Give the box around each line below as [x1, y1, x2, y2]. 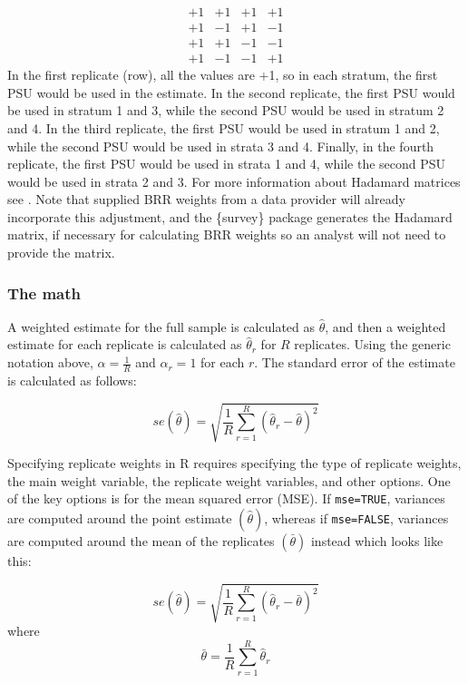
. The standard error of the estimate [254, 353, 455, 372]
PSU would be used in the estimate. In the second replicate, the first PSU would [7, 83, 455, 102]
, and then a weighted [325, 317, 446, 336]
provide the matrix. [7, 243, 115, 262]
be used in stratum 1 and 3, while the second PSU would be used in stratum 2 [7, 101, 444, 120]
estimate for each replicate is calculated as [7, 335, 242, 354]
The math [7, 281, 82, 304]
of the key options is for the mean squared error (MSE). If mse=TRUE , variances [7, 489, 445, 508]
